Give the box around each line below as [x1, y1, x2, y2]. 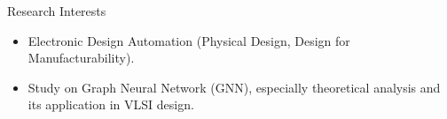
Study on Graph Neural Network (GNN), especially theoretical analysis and [27, 78, 441, 96]
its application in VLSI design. [27, 95, 194, 114]
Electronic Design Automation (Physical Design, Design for [27, 31, 350, 49]
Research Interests [7, 2, 106, 19]
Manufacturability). [27, 48, 135, 67]
